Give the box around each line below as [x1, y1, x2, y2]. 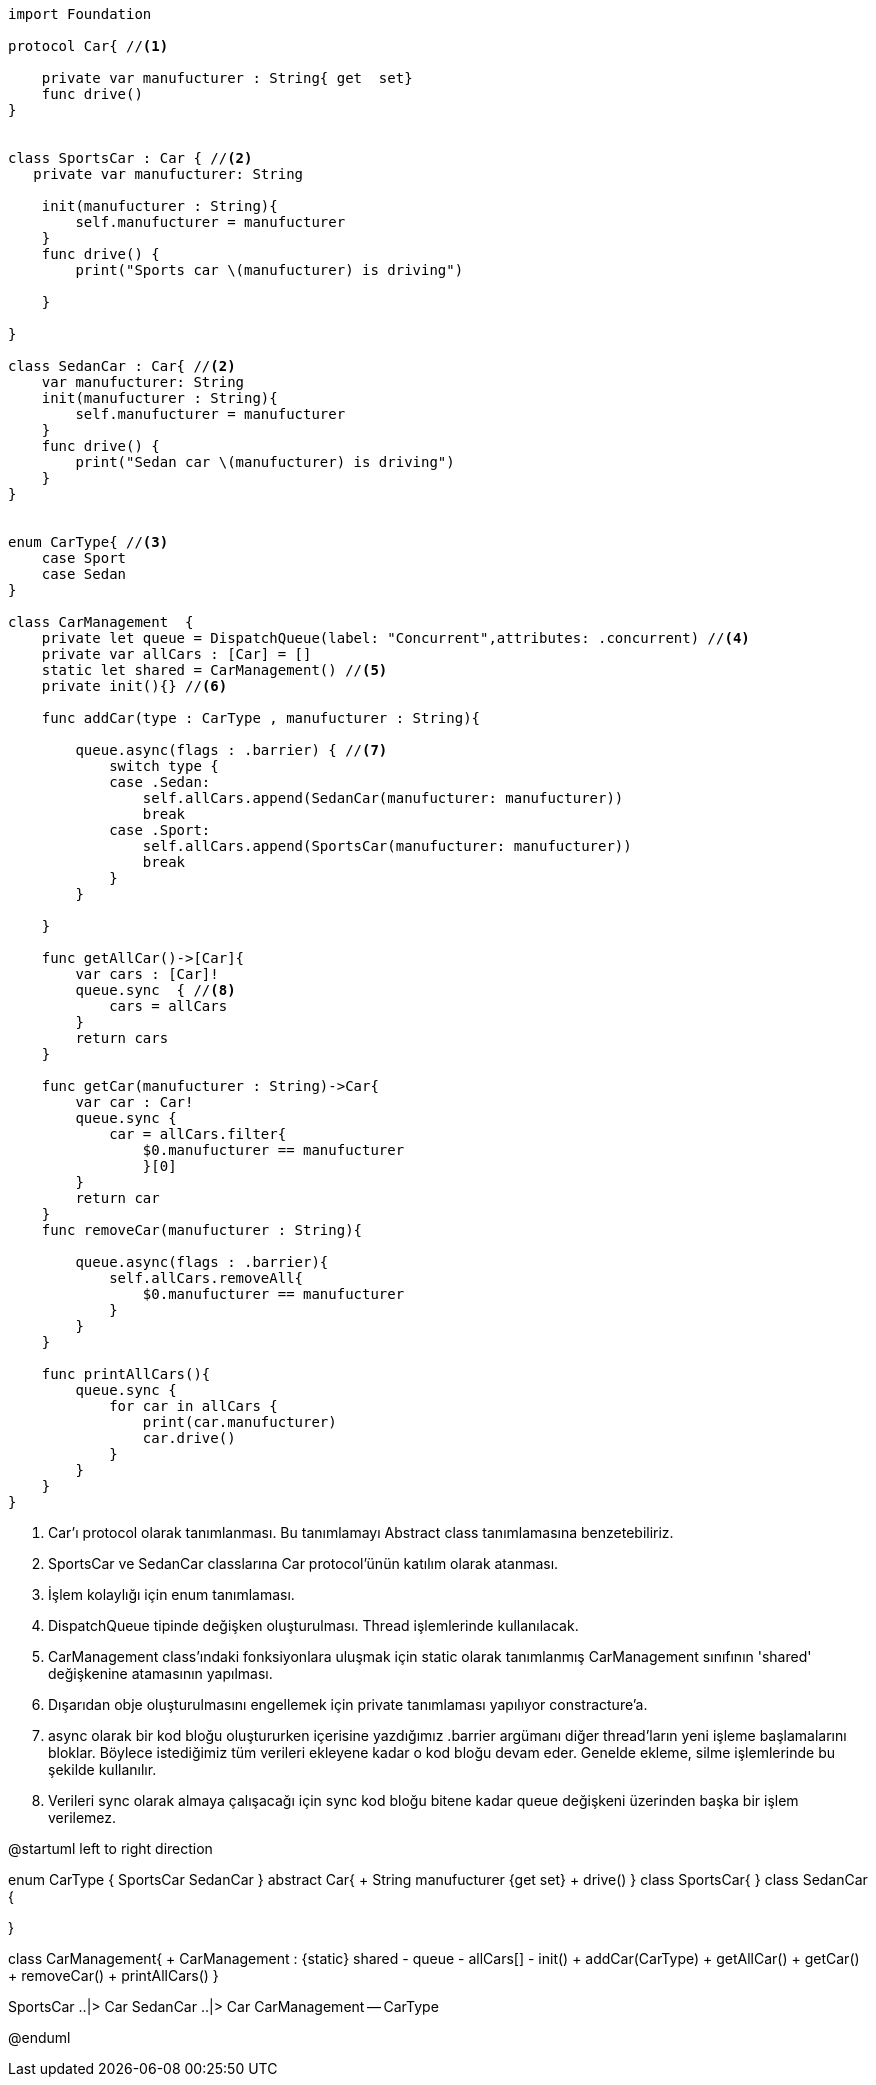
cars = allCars [109, 998, 228, 1014]
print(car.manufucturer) [142, 1414, 337, 1430]
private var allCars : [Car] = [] [41, 646, 312, 662]
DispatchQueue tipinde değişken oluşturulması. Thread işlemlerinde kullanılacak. [48, 1617, 579, 1634]
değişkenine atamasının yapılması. [48, 1665, 273, 1682]
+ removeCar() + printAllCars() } [8, 1967, 219, 1984]
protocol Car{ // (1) [8, 38, 169, 54]
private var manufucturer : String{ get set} [41, 70, 413, 86]
